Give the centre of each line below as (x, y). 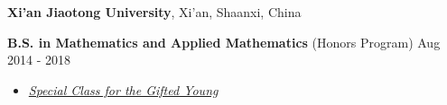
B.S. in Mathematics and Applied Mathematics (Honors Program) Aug (224, 42)
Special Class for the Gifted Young (123, 89)
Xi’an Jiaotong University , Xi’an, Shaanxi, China (154, 12)
